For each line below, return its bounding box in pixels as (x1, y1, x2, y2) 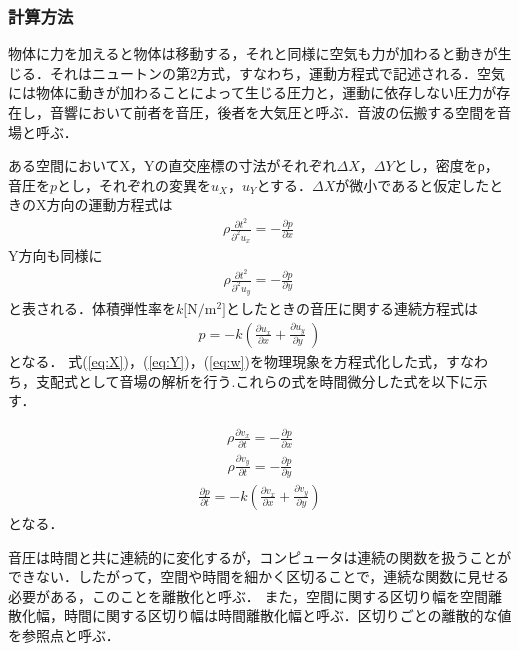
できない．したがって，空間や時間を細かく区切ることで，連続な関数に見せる (8, 566, 510, 587)
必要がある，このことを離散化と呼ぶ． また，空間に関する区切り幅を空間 (8, 585, 489, 606)
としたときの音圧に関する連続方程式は (225, 298, 478, 319)
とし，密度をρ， (393, 155, 499, 176)
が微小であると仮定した (335, 174, 490, 195)
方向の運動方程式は (46, 194, 173, 215)
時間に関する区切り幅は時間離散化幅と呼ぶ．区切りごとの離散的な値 (63, 605, 512, 626)
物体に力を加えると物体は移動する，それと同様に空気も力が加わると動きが (8, 43, 498, 64)
